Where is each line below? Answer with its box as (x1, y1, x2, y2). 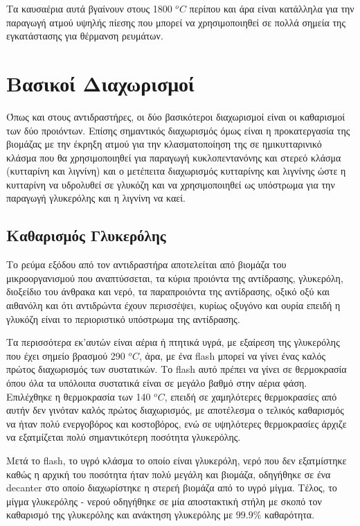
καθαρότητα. (264, 507, 315, 522)
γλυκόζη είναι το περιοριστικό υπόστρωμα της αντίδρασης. (6, 311, 240, 326)
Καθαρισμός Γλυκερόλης (6, 225, 166, 246)
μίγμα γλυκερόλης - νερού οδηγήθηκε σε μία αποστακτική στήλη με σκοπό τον (6, 493, 322, 508)
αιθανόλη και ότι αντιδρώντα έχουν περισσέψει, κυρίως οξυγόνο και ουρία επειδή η (6, 298, 341, 313)
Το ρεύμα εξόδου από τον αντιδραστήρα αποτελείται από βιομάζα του (6, 257, 287, 272)
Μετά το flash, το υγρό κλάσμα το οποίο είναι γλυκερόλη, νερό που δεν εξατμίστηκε (6, 453, 347, 467)
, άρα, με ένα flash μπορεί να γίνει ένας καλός (139, 348, 325, 362)
